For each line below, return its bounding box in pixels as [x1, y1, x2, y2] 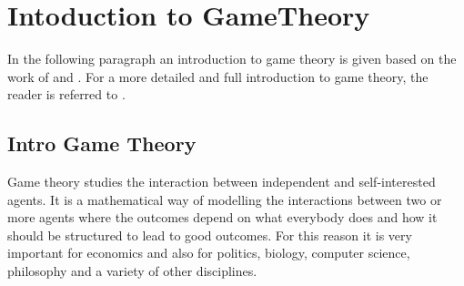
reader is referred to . [7, 85, 126, 104]
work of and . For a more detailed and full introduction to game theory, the [7, 66, 429, 86]
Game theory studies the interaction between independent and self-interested [7, 172, 436, 191]
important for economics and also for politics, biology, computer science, [7, 243, 410, 262]
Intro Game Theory [7, 129, 197, 158]
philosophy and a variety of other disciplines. [7, 261, 257, 281]
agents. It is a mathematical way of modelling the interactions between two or [7, 189, 442, 209]
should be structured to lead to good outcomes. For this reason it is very [7, 225, 412, 244]
